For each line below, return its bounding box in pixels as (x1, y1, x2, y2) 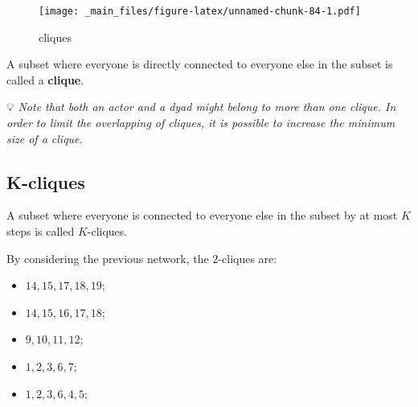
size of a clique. (6, 129, 83, 146)
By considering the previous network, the (6, 249, 209, 266)
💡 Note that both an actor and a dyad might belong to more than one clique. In (6, 98, 396, 115)
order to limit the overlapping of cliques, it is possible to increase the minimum (6, 114, 395, 131)
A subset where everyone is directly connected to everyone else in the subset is (6, 55, 393, 72)
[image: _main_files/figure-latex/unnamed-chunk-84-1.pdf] (39, 6, 361, 17)
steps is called (6, 223, 75, 240)
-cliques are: (218, 249, 277, 266)
